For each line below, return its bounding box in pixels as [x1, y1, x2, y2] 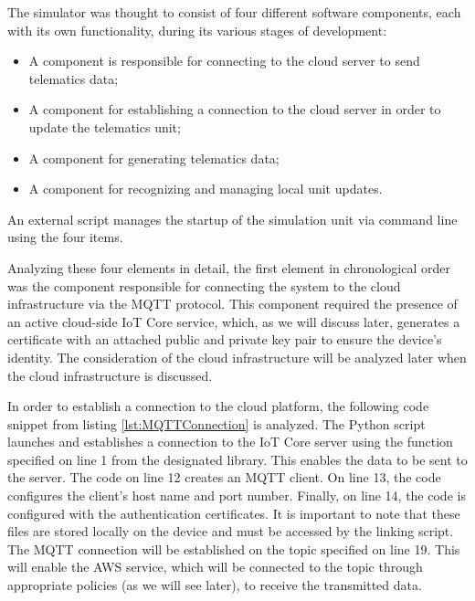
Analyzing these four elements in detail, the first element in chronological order [7, 258, 450, 277]
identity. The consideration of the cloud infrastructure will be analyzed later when [7, 347, 467, 366]
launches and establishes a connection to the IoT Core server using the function [7, 432, 453, 451]
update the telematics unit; [28, 117, 181, 136]
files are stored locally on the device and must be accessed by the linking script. [7, 522, 454, 541]
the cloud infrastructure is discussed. [7, 365, 213, 385]
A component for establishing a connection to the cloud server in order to [28, 100, 441, 119]
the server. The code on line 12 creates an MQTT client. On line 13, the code [7, 468, 441, 487]
